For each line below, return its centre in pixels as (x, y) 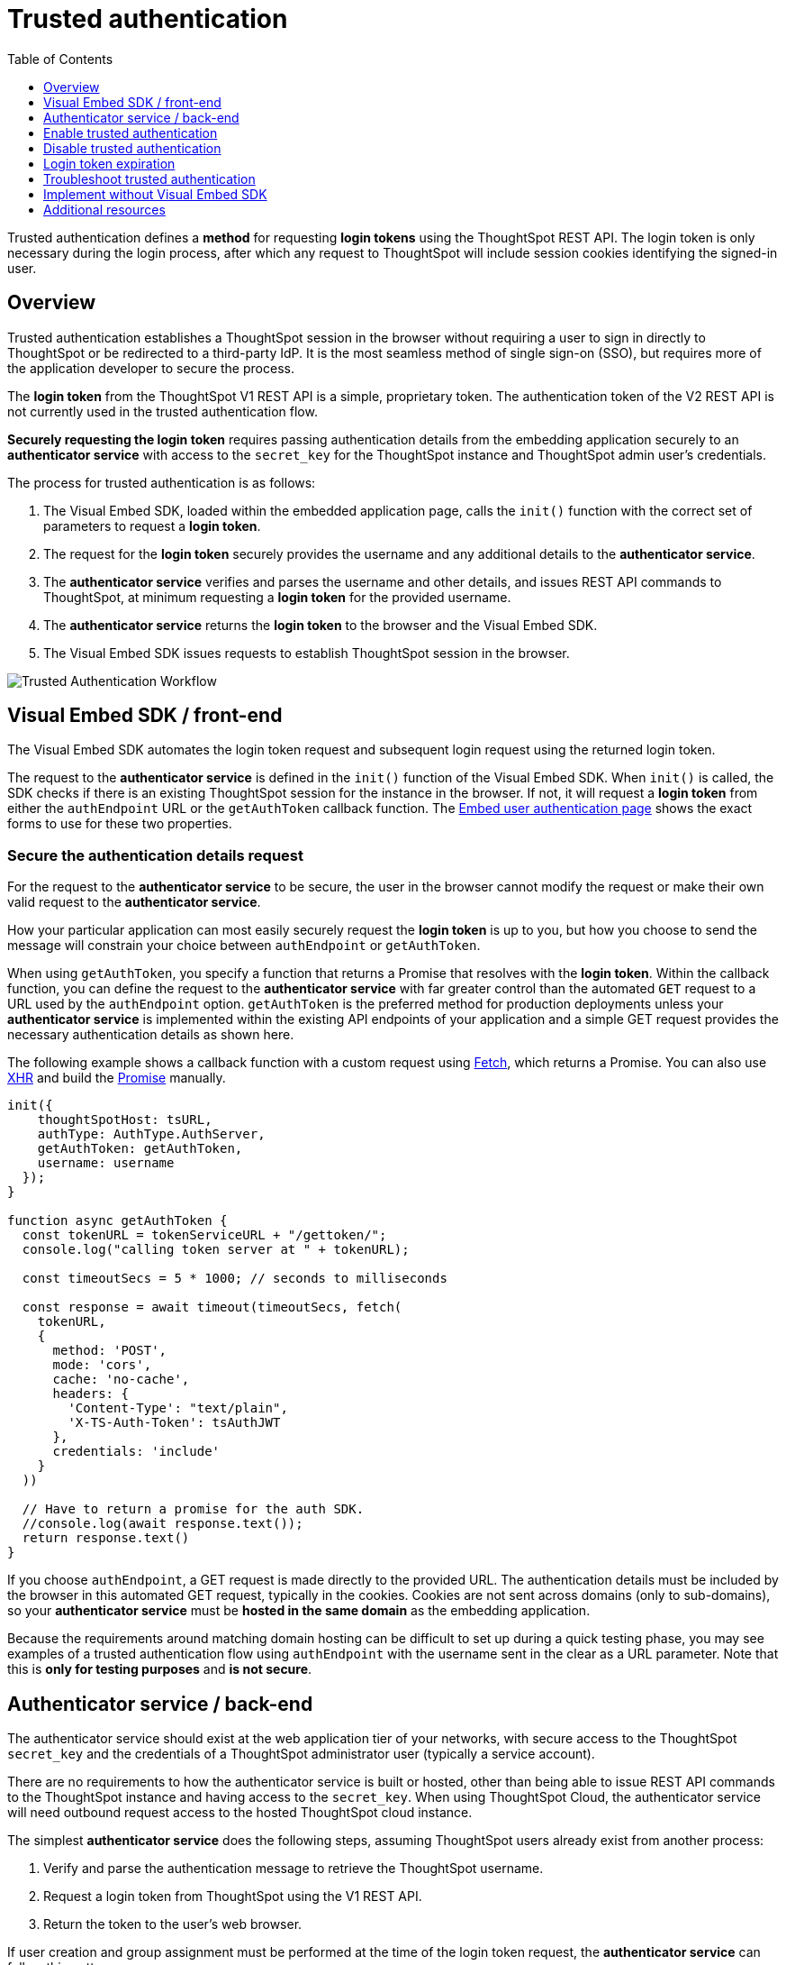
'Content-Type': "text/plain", (178, 1408)
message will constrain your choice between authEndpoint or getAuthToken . (244, 946)
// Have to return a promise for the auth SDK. (193, 1509)
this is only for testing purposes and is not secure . (160, 1669)
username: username (106, 1163)
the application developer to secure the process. (151, 368)
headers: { (90, 1394)
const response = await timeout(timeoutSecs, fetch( (212, 1307)
